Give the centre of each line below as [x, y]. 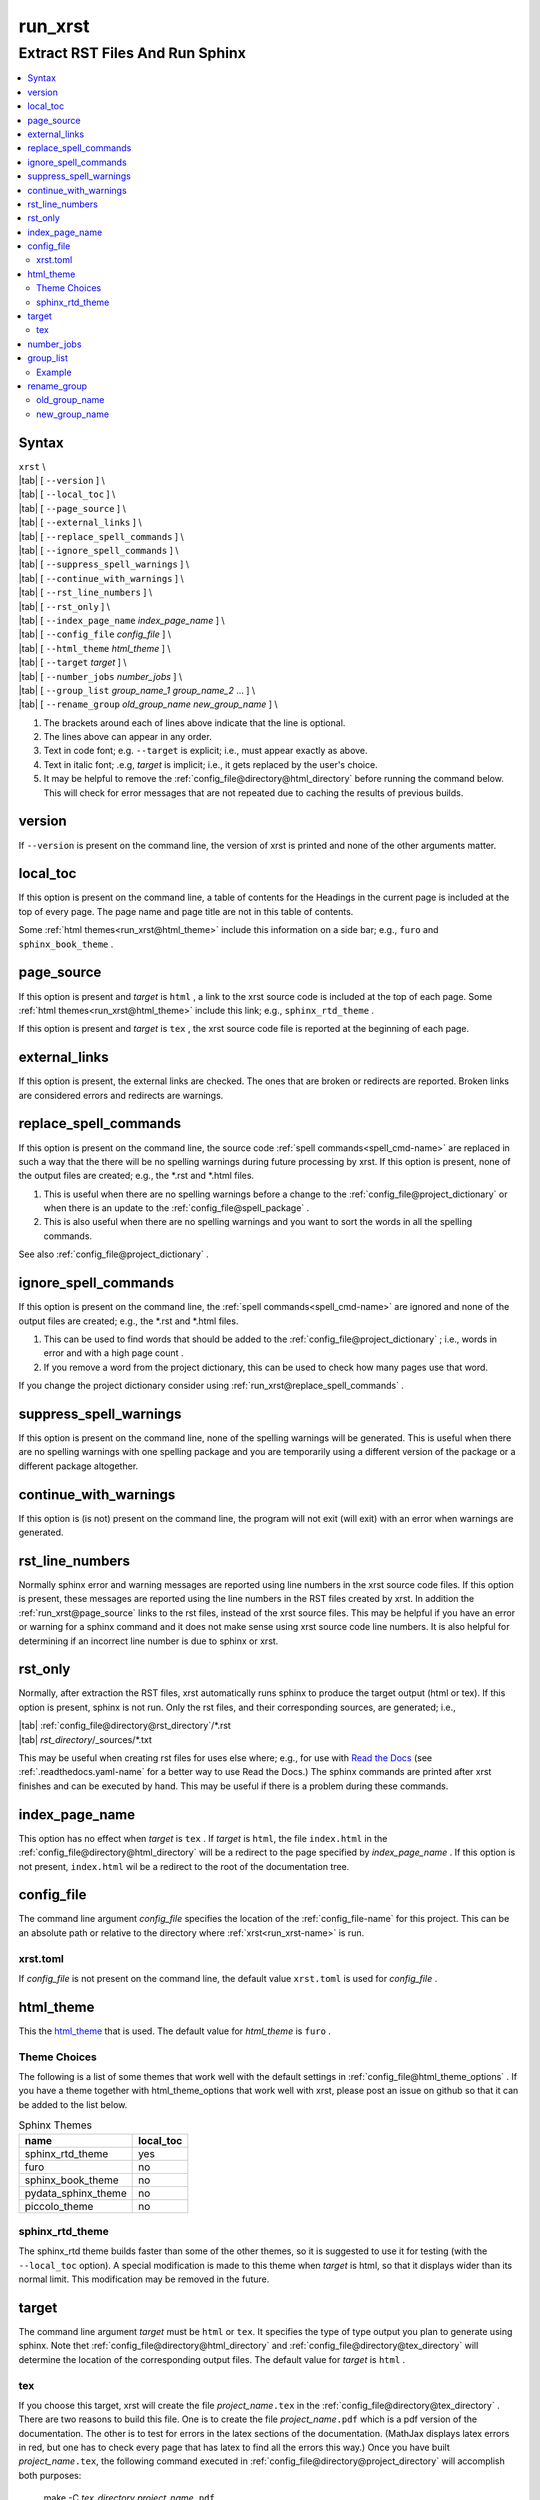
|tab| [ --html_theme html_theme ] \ [94, 648]
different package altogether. [78, 1466]
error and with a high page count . [113, 1353]
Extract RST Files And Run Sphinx [132, 53]
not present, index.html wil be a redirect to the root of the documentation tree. [184, 1866]
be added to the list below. [73, 2104]
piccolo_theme [59, 2206]
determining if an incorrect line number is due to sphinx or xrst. [148, 1641]
